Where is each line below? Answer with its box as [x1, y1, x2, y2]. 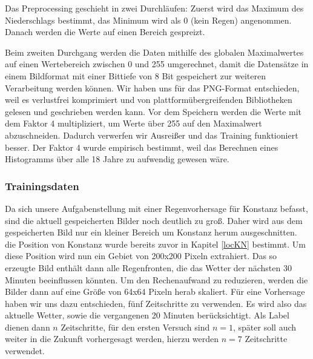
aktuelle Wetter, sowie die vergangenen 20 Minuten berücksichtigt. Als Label [5, 309, 289, 321]
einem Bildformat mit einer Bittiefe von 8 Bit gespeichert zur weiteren [5, 69, 266, 82]
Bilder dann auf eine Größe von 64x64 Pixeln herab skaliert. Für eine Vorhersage [5, 285, 305, 298]
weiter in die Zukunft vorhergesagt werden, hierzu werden [5, 332, 219, 345]
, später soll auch [233, 320, 297, 333]
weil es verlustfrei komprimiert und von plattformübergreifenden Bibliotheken [5, 93, 292, 106]
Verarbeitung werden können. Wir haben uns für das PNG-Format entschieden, [5, 81, 300, 94]
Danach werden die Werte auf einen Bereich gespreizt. [5, 25, 205, 38]
